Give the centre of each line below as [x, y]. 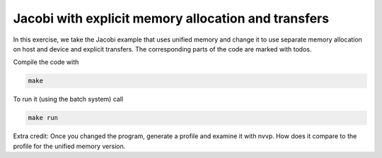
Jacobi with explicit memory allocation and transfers [171, 18]
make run [43, 118]
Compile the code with [46, 62]
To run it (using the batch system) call [68, 99]
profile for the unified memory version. [69, 146]
